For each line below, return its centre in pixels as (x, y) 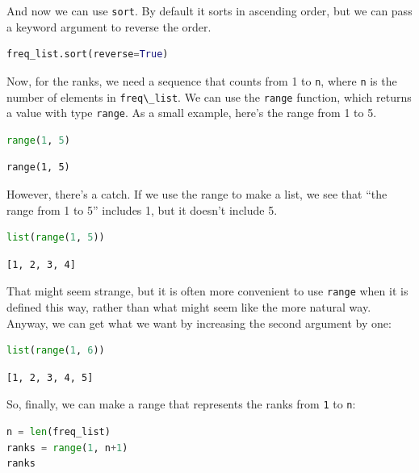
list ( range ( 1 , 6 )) (56, 351)
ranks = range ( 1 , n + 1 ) (67, 448)
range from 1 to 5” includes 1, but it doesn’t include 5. (142, 209)
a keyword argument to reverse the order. (109, 26)
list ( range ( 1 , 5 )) (56, 238)
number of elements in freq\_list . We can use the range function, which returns (209, 96)
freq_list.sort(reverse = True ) (88, 54)
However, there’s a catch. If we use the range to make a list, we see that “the (197, 194)
